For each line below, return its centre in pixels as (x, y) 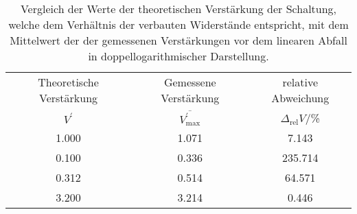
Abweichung (300, 98)
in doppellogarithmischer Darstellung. (178, 56)
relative (300, 82)
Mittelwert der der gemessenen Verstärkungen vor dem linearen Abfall (178, 40)
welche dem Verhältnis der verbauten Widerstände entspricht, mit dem (178, 24)
